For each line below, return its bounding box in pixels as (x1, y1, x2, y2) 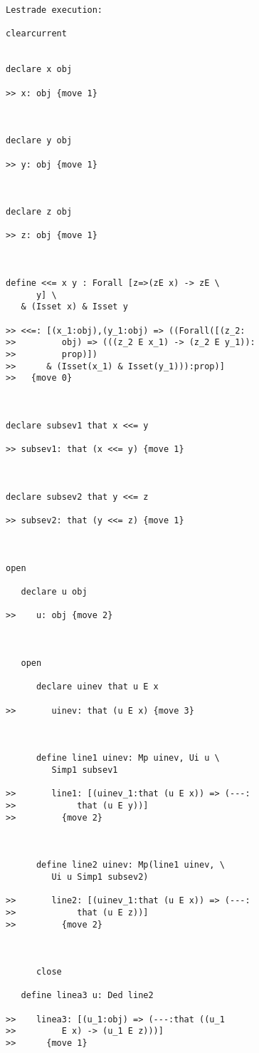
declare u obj (21, 587, 88, 597)
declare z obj (6, 207, 73, 217)
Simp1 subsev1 (51, 765, 118, 775)
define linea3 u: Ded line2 (21, 990, 154, 1001)
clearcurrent (6, 29, 67, 39)
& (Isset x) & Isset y (21, 302, 128, 312)
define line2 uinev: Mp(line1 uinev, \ (36, 860, 225, 870)
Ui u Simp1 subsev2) (51, 871, 149, 882)
